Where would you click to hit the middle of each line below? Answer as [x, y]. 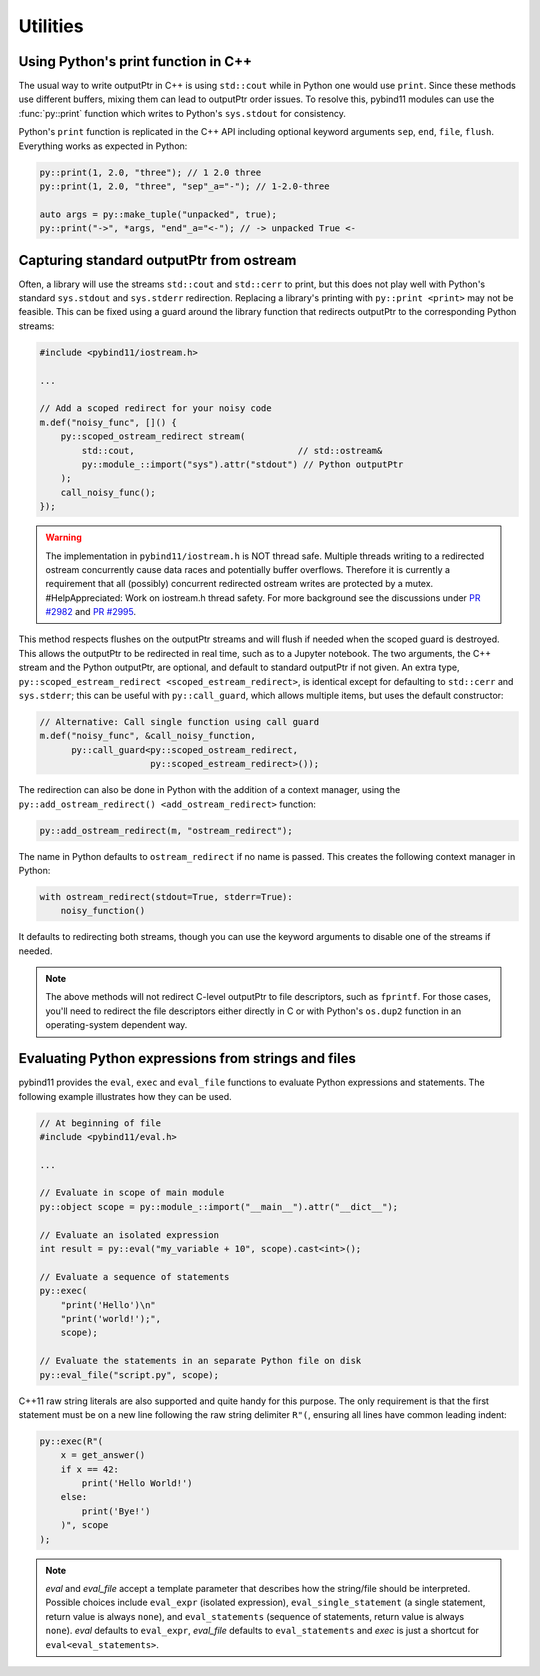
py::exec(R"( [71, 1441]
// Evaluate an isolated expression [129, 1234]
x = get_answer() [103, 1455]
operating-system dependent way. [116, 1025]
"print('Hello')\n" [108, 1304]
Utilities [51, 26]
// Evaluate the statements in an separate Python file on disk [200, 1361]
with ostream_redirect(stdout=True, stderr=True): [166, 896]
